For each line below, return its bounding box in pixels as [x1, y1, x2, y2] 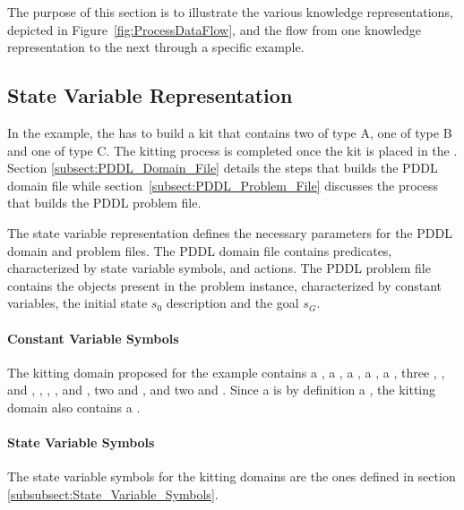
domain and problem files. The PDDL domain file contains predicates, [7, 241, 392, 259]
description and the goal [166, 293, 299, 312]
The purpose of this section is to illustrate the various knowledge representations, [7, 3, 453, 21]
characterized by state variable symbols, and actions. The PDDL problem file [7, 259, 431, 277]
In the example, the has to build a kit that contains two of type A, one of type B [7, 123, 452, 141]
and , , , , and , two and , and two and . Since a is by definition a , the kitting [7, 380, 436, 399]
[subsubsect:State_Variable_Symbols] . [7, 484, 219, 503]
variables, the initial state [7, 293, 148, 312]
